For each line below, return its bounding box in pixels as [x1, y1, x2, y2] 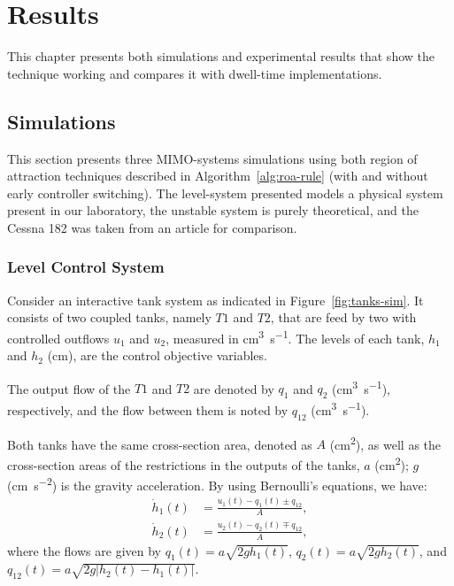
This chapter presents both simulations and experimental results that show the [7, 47, 435, 66]
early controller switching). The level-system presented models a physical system [7, 183, 443, 202]
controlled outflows [7, 328, 110, 347]
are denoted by [193, 379, 274, 397]
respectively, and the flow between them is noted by [7, 400, 289, 419]
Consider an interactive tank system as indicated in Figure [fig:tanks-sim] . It [7, 290, 424, 309]
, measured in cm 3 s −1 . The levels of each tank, [165, 326, 425, 347]
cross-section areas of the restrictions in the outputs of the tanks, [7, 455, 360, 474]
